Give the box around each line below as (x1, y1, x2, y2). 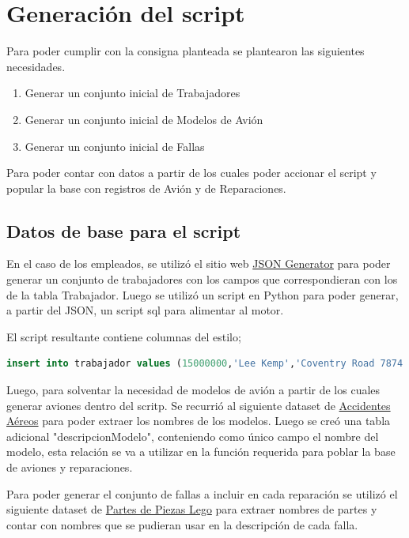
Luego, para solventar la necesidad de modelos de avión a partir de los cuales (6, 382, 381, 398)
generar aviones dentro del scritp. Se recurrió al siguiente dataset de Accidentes (6, 397, 391, 413)
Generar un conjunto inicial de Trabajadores (25, 85, 240, 101)
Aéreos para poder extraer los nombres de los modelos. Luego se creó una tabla (6, 412, 391, 429)
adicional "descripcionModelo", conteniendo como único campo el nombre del (6, 427, 379, 444)
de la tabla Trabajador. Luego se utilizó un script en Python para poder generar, (6, 286, 399, 303)
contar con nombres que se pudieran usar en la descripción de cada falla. (6, 516, 358, 532)
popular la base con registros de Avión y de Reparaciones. (6, 179, 286, 196)
